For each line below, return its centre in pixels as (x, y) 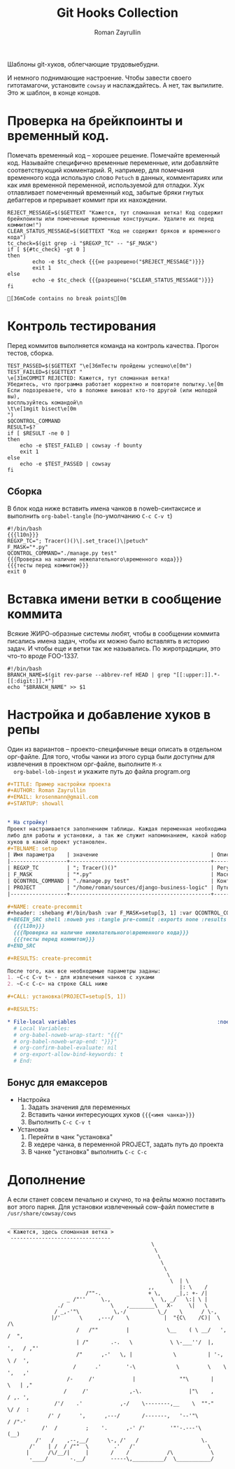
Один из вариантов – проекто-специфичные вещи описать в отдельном (115, 749)
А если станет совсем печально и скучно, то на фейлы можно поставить (116, 1199)
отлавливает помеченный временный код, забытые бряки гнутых (106, 192)
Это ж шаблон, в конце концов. (54, 92)
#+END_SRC (22, 946)
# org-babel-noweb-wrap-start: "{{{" (69, 1035)
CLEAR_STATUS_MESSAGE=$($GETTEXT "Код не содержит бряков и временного (114, 231)
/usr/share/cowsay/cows (42, 1213)
